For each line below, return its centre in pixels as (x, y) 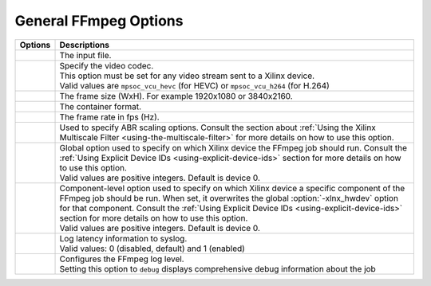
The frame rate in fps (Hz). (109, 117)
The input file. (85, 55)
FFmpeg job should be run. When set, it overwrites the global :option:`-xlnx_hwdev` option (229, 198)
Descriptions (84, 45)
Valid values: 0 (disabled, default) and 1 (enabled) (152, 249)
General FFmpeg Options (99, 21)
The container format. (100, 106)
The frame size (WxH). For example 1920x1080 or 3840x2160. (176, 96)
